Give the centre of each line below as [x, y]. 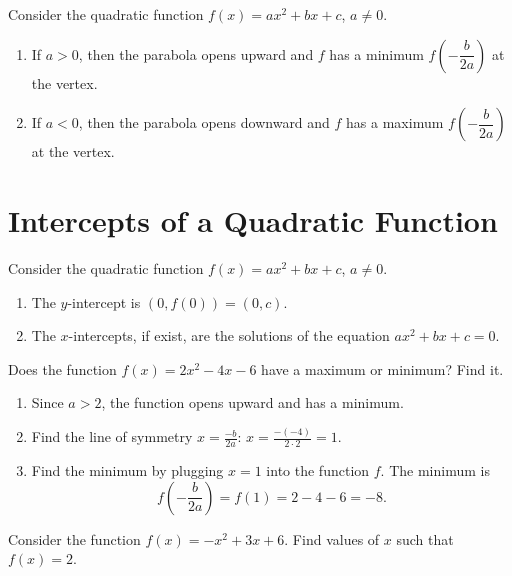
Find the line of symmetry [112, 436]
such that [425, 538]
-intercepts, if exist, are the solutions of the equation [229, 335]
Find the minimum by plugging [127, 470]
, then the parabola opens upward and [196, 53]
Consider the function [74, 538]
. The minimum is [435, 470]
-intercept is [104, 301]
